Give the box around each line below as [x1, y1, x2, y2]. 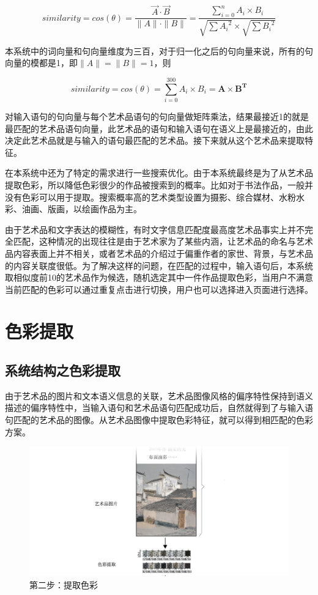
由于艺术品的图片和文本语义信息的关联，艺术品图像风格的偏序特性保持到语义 [5, 389, 313, 402]
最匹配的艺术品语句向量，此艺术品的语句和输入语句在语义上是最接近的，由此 [5, 122, 313, 135]
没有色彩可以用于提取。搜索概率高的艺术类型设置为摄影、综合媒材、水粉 [5, 190, 296, 203]
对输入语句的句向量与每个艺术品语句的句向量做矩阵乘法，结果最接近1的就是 [5, 109, 309, 122]
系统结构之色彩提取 [5, 361, 120, 380]
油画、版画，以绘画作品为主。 [21, 202, 142, 215]
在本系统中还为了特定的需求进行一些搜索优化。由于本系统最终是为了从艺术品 [5, 166, 313, 179]
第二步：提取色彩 [29, 578, 98, 591]
